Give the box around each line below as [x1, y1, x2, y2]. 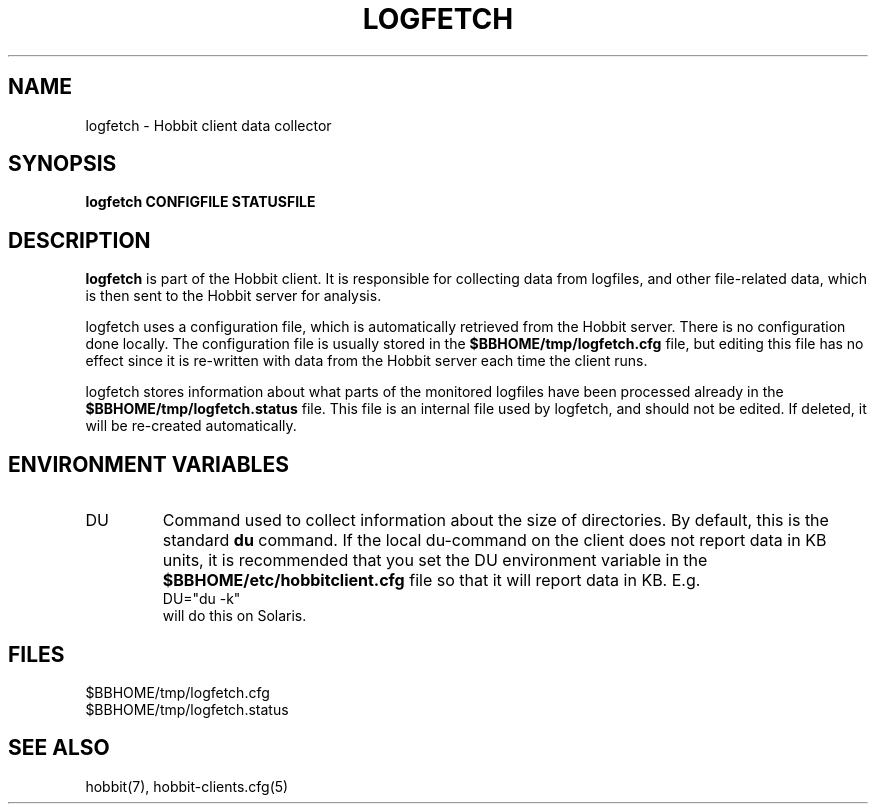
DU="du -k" [162, 590, 241, 608]
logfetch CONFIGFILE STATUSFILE [85, 193, 316, 211]
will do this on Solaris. [162, 607, 307, 625]
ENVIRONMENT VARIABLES [8, 451, 289, 477]
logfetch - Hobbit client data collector [85, 116, 332, 134]
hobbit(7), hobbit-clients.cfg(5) [85, 777, 289, 795]
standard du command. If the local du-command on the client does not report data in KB [162, 530, 827, 551]
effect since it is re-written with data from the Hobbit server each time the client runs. [85, 352, 648, 370]
